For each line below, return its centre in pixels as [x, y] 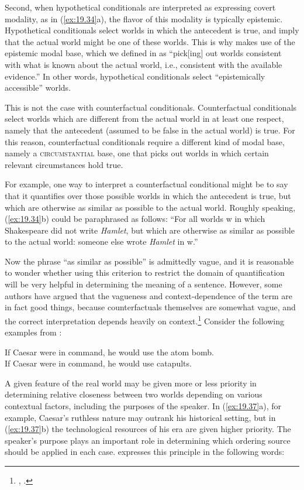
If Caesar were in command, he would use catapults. [98, 363]
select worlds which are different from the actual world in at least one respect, [144, 119]
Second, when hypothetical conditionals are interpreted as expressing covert [140, 7]
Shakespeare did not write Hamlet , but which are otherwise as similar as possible [150, 230]
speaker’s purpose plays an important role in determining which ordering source [148, 440]
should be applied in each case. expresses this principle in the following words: [145, 452]
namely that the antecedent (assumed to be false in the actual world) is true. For [150, 130]
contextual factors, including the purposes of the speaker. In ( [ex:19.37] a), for [143, 406]
